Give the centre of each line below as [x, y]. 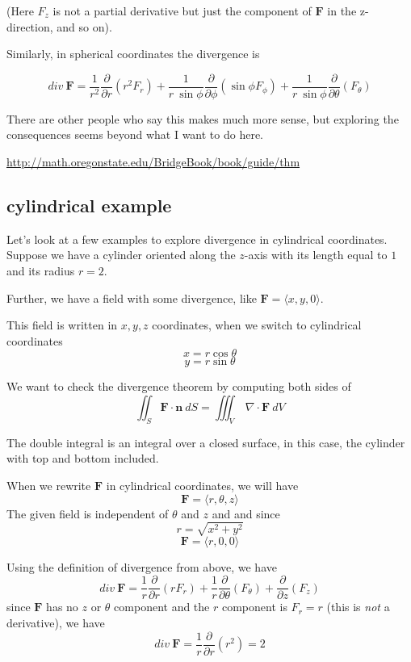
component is [254, 607]
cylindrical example [89, 205]
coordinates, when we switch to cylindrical [257, 325]
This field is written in [62, 325]
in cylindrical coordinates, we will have [202, 485]
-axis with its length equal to [316, 255]
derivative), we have [56, 622]
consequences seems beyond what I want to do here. [135, 134]
